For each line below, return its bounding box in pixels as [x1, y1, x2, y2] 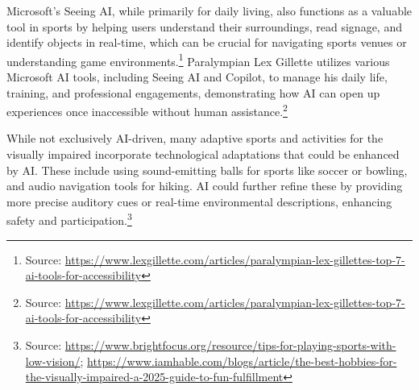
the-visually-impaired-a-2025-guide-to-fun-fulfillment [25, 368, 284, 385]
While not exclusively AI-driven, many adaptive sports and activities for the [6, 130, 384, 147]
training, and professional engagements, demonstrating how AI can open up [6, 84, 380, 101]
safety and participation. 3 [6, 210, 132, 229]
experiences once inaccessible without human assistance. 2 [6, 101, 288, 119]
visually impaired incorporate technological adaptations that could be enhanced [6, 146, 400, 163]
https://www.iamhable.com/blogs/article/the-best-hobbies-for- [87, 352, 397, 369]
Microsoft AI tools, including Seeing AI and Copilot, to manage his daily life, [6, 68, 388, 85]
